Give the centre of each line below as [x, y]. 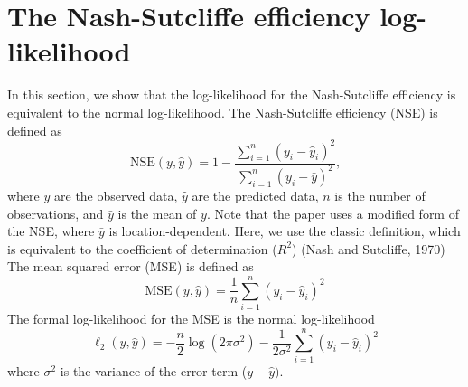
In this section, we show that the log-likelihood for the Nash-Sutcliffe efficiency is [232, 94]
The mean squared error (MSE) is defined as [131, 266]
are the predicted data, [255, 195]
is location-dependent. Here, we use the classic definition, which [285, 231]
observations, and [56, 213]
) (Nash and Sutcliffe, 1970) [369, 248]
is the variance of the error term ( [154, 370]
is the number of [380, 195]
